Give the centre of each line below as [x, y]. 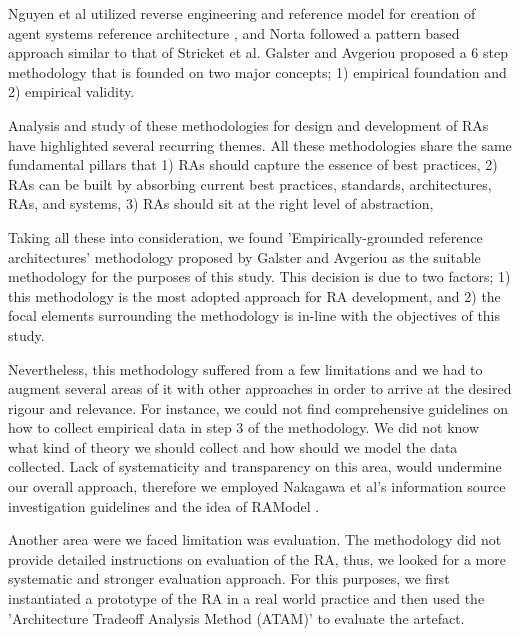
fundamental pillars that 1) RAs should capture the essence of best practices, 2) [253, 164]
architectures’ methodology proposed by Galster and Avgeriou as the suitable [244, 256]
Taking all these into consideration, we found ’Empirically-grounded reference [245, 236]
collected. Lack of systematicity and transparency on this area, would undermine [255, 466]
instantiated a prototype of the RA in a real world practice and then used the [246, 598]
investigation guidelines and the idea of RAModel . [164, 505]
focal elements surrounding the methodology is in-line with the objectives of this [254, 315]
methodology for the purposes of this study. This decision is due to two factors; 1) [259, 276]
